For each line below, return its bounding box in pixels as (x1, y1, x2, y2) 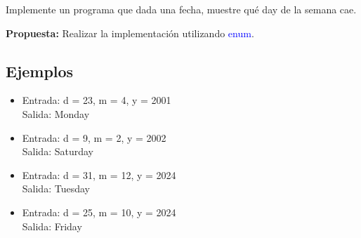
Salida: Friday (22, 218, 82, 233)
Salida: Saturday (22, 144, 93, 159)
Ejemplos (6, 60, 74, 81)
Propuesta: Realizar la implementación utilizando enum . (6, 25, 254, 40)
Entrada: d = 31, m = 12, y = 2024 (22, 167, 176, 182)
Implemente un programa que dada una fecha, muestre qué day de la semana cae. (6, 2, 357, 16)
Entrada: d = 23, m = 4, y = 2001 (22, 93, 171, 107)
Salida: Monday (22, 106, 90, 121)
